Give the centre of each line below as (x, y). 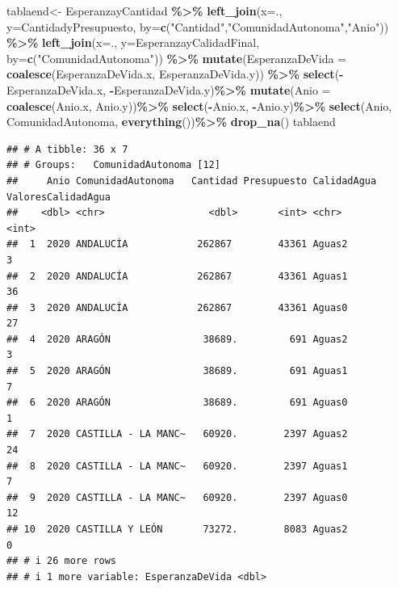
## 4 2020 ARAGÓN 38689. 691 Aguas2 (177, 339)
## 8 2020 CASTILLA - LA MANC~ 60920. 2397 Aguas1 (177, 466)
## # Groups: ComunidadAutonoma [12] (113, 165)
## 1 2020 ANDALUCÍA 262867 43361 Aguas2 (177, 244)
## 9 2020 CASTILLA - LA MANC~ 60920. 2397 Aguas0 (177, 497)
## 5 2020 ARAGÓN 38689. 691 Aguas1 (177, 371)
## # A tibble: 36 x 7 (67, 149)
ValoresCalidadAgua (59, 197)
